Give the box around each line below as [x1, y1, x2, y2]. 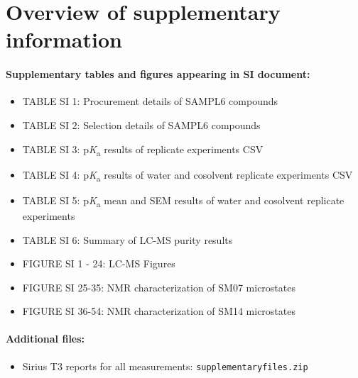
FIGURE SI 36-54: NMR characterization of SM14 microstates [22, 304, 295, 318]
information [6, 25, 122, 54]
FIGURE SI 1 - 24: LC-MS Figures [22, 256, 175, 271]
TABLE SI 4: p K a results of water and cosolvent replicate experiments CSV [22, 167, 353, 184]
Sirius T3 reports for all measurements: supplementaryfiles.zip [22, 358, 308, 373]
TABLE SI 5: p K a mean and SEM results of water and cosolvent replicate [22, 192, 345, 209]
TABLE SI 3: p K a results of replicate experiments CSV [22, 141, 264, 158]
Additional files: [6, 331, 85, 346]
